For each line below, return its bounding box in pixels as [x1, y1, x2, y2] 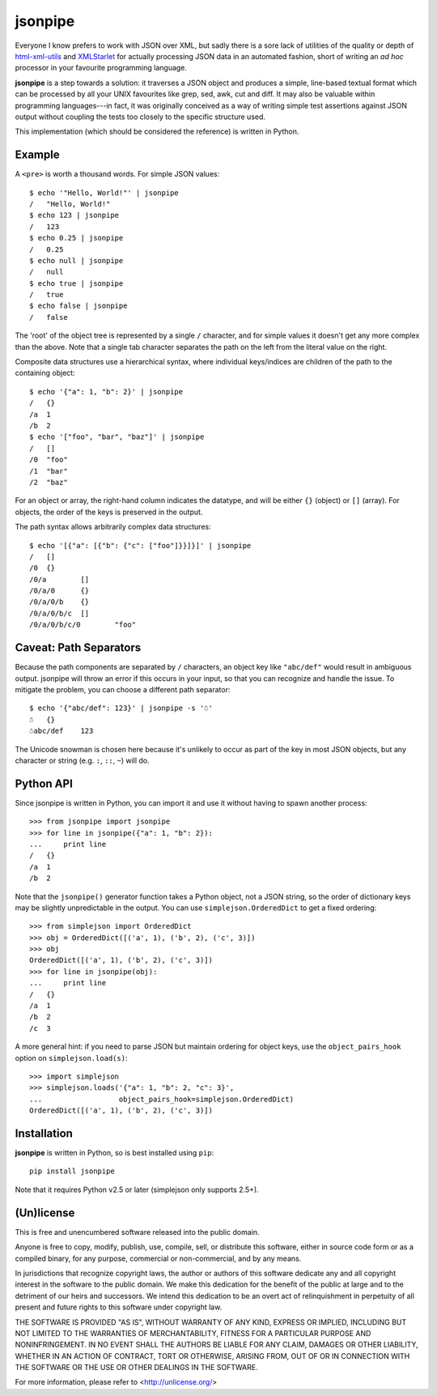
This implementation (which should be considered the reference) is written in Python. [15, 126, 299, 137]
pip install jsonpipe [29, 1167, 115, 1176]
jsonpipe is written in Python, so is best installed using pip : [15, 1148, 214, 1158]
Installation [15, 1126, 73, 1140]
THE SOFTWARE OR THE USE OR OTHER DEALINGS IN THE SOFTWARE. [15, 1363, 258, 1373]
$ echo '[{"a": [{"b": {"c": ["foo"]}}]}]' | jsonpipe [29, 541, 252, 550]
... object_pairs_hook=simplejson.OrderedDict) [29, 1094, 295, 1104]
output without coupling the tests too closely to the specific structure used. [15, 112, 266, 121]
